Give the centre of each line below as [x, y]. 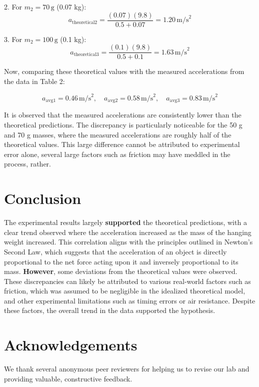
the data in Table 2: [34, 81]
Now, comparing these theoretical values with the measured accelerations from [124, 71]
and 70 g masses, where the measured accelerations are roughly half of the [118, 134]
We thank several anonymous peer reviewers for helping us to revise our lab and [127, 369]
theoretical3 [86, 55]
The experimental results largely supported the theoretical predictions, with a [125, 222]
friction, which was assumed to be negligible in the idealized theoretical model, [125, 291]
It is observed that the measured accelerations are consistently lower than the [123, 115]
